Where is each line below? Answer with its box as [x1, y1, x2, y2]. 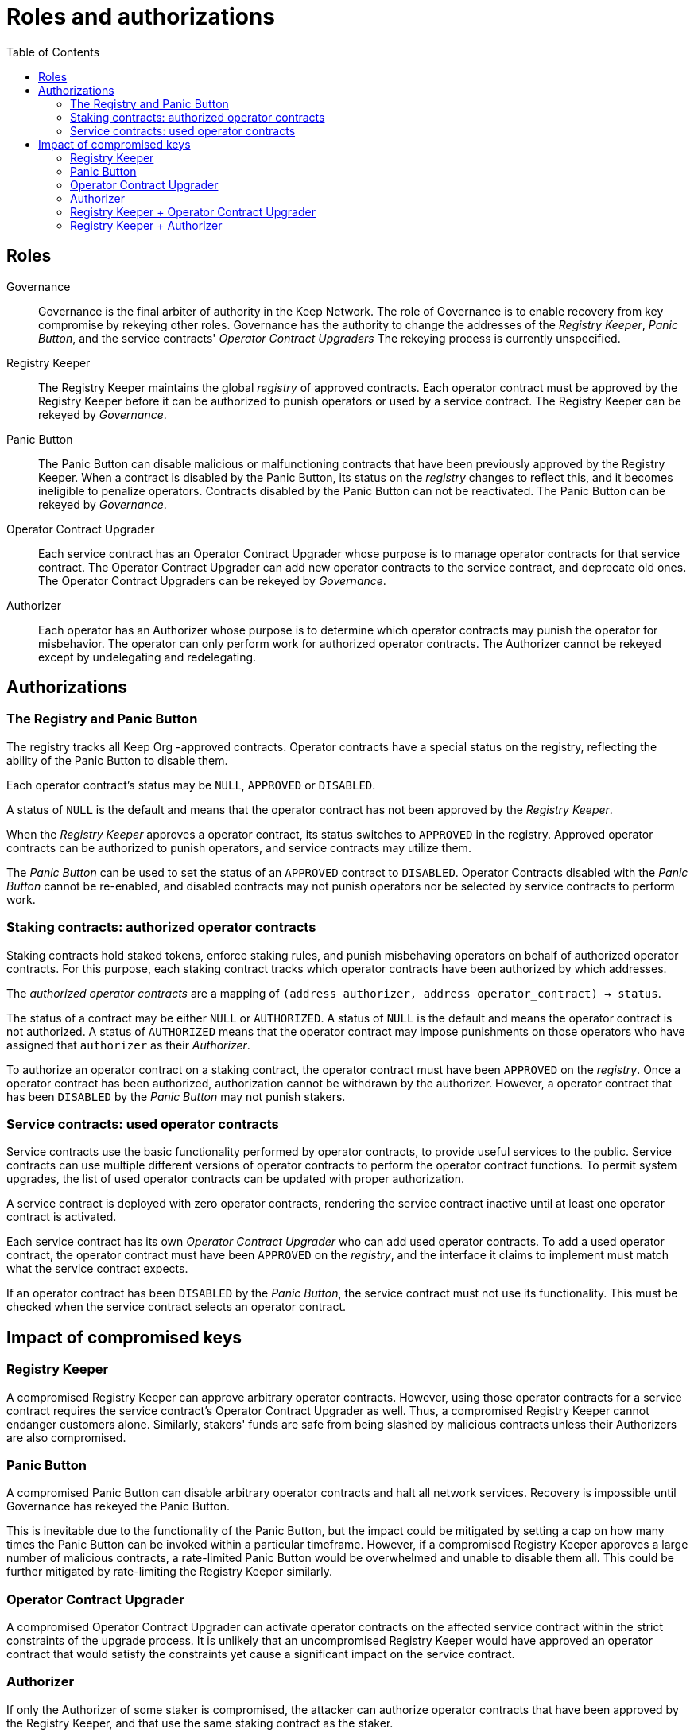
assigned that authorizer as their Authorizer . [6, 1037, 250, 1052]
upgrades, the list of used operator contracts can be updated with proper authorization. [6, 1172, 464, 1186]
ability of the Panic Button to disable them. [6, 753, 228, 767]
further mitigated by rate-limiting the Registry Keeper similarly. [6, 1564, 333, 1579]
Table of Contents [6, 45, 100, 59]
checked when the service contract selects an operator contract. [6, 1300, 347, 1314]
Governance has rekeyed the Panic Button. [6, 1499, 231, 1514]
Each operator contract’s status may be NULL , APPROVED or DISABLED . [6, 777, 376, 792]
